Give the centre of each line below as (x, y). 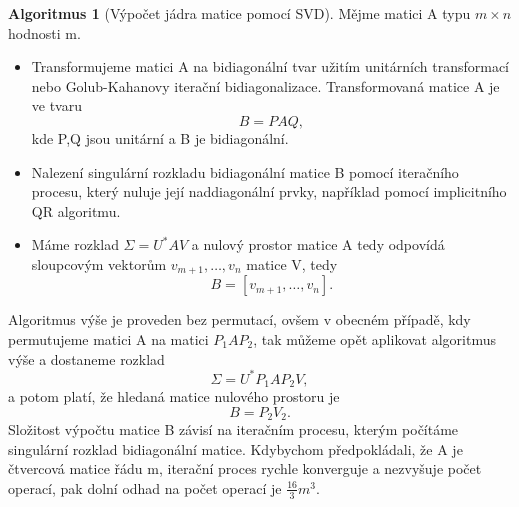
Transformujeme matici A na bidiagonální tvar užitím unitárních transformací (270, 66)
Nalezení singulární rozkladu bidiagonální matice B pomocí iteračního (245, 171)
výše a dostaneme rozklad (86, 358)
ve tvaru (57, 105)
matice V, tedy (292, 263)
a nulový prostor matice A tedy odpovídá (318, 244)
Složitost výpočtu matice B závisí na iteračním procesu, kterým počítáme (233, 429)
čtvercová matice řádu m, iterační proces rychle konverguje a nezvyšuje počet (245, 468)
